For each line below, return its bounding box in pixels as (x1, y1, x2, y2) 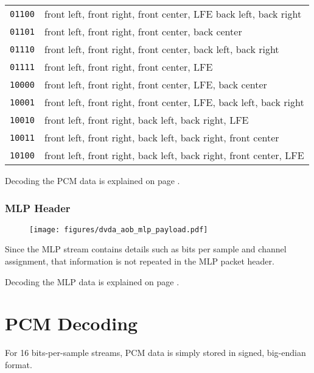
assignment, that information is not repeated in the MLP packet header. (5, 255, 274, 268)
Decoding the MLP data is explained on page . (5, 275, 180, 288)
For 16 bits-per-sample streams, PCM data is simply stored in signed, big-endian (5, 346, 306, 359)
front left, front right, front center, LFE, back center (44, 77, 267, 91)
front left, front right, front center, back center (44, 24, 242, 38)
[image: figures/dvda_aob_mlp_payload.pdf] (29, 225, 208, 234)
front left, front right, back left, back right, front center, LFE (44, 148, 304, 162)
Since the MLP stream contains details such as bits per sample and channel (5, 243, 287, 255)
